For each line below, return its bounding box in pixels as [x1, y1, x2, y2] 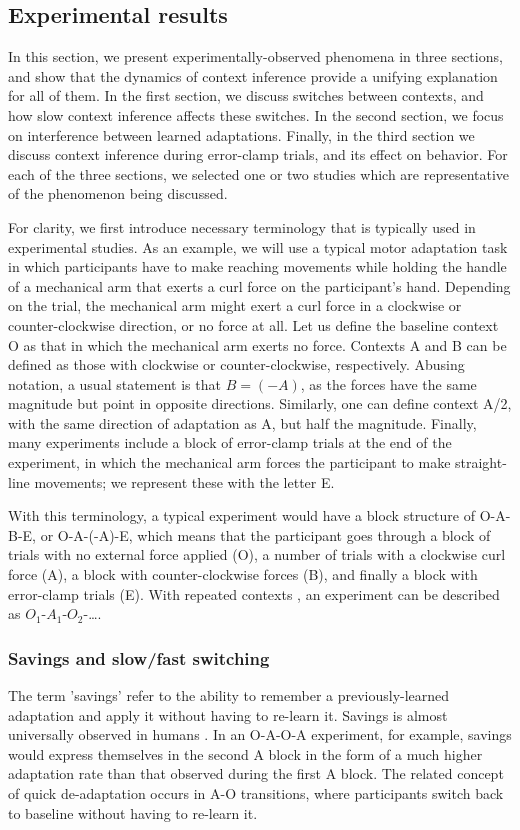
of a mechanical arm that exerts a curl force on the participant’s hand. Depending [8, 275, 511, 296]
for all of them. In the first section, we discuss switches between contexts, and [8, 85, 484, 106]
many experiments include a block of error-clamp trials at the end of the [8, 432, 452, 453]
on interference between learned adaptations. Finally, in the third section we [8, 124, 475, 145]
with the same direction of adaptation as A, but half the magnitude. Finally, [8, 412, 477, 433]
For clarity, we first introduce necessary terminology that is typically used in [8, 216, 476, 237]
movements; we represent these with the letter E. [34, 471, 335, 492]
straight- [455, 452, 507, 473]
